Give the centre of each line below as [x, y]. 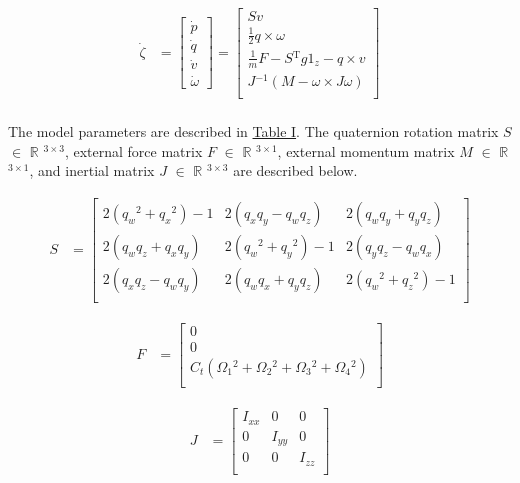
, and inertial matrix [92, 170]
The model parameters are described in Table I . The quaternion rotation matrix [253, 131]
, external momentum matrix [366, 150]
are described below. [295, 170]
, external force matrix [133, 150]
